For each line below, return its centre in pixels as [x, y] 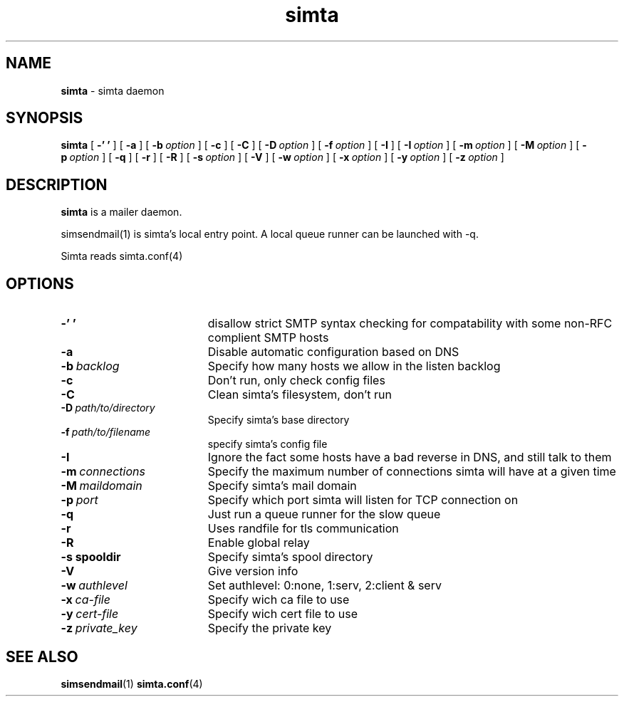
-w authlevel [94, 586]
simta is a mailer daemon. [121, 212]
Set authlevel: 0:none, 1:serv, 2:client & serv [324, 586]
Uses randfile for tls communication [303, 529]
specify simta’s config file [267, 444]
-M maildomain [102, 486]
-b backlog [90, 366]
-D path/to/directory [108, 408]
